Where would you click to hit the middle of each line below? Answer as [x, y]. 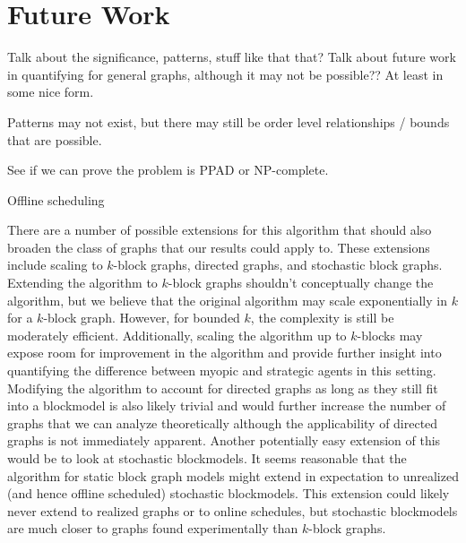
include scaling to [55, 265]
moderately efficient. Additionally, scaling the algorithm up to [177, 335]
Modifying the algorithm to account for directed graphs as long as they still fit [223, 388]
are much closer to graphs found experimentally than [153, 528]
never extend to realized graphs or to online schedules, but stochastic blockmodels [233, 510]
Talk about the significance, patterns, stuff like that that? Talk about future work [232, 57]
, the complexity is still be [322, 318]
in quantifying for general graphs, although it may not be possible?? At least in [225, 74]
